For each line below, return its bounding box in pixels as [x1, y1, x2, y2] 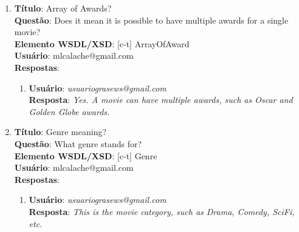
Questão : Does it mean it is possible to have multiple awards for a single [14, 13, 289, 26]
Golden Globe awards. [29, 105, 110, 118]
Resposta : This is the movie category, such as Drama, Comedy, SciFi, [29, 205, 295, 217]
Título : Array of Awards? [14, 2, 112, 14]
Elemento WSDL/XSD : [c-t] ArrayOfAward [14, 37, 190, 50]
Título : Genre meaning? [14, 125, 107, 138]
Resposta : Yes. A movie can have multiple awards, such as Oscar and [29, 93, 293, 106]
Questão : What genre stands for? [14, 137, 142, 150]
